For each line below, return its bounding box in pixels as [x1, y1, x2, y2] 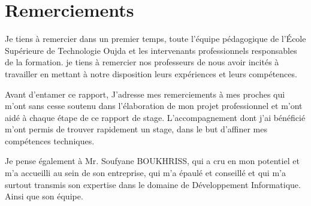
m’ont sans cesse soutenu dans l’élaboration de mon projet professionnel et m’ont [5, 99, 303, 112]
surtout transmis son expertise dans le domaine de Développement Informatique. [5, 178, 301, 190]
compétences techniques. [5, 134, 95, 147]
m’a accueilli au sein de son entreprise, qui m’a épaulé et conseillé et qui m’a [5, 166, 286, 179]
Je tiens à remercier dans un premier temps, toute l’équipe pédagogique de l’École [5, 32, 306, 45]
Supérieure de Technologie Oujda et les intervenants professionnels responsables [5, 44, 297, 56]
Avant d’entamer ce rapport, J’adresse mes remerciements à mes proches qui [5, 87, 285, 100]
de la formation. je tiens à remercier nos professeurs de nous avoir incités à [5, 56, 279, 68]
